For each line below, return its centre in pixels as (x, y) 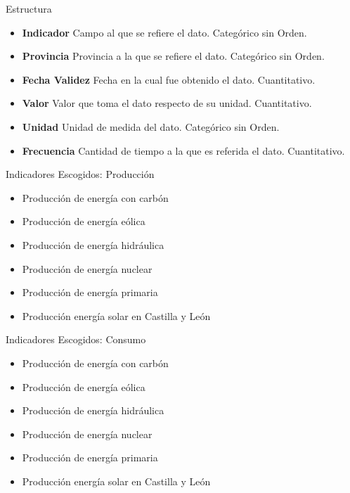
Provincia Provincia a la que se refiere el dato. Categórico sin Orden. (173, 56)
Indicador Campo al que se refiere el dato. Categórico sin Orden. (164, 32)
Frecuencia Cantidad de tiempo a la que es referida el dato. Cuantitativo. (183, 150)
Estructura (29, 8)
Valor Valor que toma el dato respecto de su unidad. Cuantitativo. (167, 103)
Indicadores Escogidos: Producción (80, 174)
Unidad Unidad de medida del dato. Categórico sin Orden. (151, 126)
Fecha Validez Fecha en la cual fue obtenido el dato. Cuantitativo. (169, 79)
